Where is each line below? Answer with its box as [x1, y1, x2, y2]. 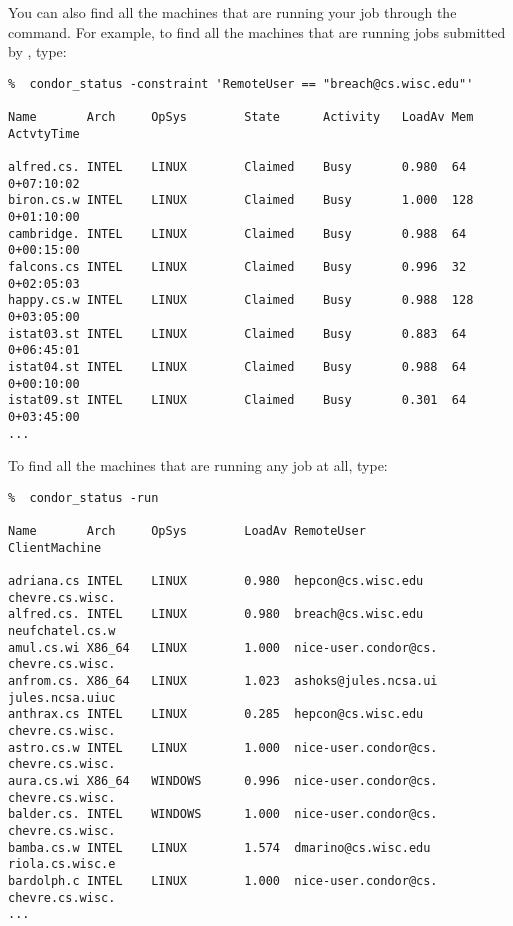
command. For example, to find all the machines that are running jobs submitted [8, 21, 506, 42]
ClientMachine [8, 540, 102, 555]
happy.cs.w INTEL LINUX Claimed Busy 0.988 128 [8, 293, 474, 308]
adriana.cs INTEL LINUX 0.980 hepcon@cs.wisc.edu [8, 574, 424, 589]
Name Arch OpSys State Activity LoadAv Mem [8, 110, 474, 125]
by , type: [8, 41, 67, 62]
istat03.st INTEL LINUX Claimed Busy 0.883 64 [8, 326, 467, 341]
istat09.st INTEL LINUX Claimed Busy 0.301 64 [8, 393, 467, 408]
